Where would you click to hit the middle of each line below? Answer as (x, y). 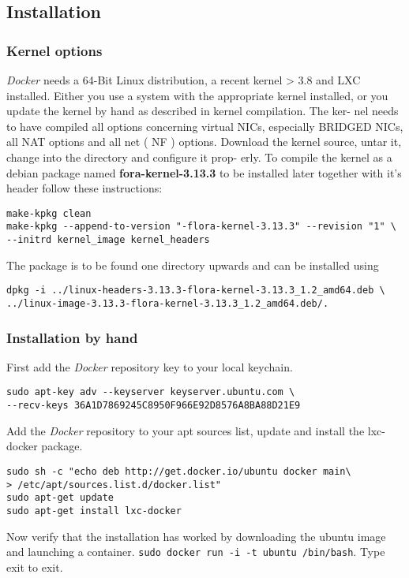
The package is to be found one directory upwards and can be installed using (193, 265)
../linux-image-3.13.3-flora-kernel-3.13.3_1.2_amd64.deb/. (168, 303)
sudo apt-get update (60, 498)
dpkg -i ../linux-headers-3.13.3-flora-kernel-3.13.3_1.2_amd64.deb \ (196, 291)
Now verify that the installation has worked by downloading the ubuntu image (196, 536)
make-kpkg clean (49, 213)
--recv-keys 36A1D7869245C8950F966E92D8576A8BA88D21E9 (154, 406)
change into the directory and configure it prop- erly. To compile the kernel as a (199, 157)
